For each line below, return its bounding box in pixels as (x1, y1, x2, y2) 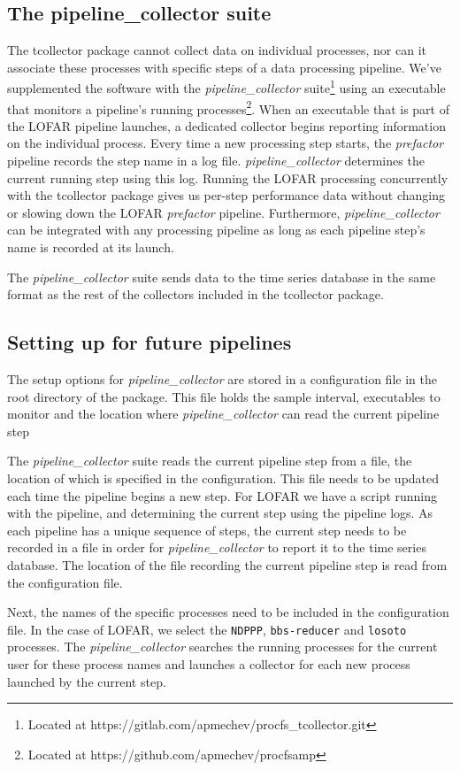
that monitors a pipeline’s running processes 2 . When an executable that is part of (7, 96, 449, 118)
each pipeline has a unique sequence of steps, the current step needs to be (7, 520, 407, 539)
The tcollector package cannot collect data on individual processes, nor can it (7, 41, 426, 59)
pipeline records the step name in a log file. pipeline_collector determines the (7, 151, 425, 170)
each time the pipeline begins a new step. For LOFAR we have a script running (7, 486, 438, 504)
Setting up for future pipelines (7, 328, 292, 356)
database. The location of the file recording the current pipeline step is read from (7, 555, 448, 574)
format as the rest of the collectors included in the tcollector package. (7, 285, 384, 304)
